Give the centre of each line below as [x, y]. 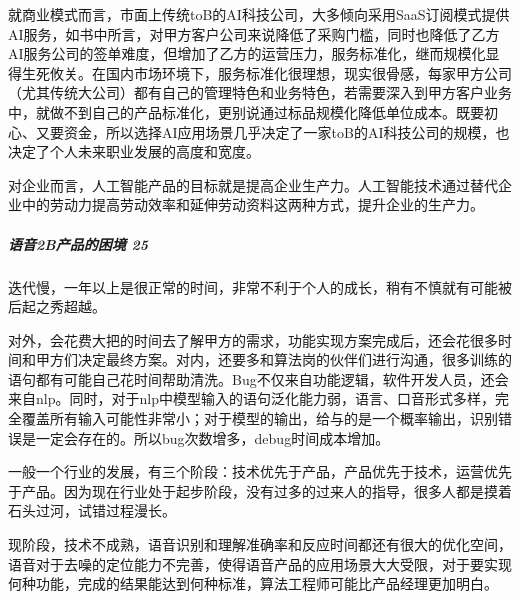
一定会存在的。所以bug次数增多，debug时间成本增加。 [212, 437]
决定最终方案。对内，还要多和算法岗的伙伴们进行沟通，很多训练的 [294, 359]
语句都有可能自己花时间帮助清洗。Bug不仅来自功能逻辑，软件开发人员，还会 [258, 378]
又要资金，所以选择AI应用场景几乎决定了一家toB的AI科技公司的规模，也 [272, 131]
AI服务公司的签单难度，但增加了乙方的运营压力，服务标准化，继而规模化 [247, 53]
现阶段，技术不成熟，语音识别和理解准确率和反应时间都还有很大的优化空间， [260, 544]
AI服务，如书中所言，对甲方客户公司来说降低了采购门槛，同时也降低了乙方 [254, 33]
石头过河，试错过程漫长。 [92, 510]
